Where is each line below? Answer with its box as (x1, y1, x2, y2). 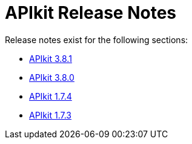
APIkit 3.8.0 (29, 72, 74, 83)
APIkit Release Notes (5, 2, 176, 23)
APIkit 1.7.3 (29, 109, 71, 120)
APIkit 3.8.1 (29, 53, 72, 64)
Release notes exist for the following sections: (5, 34, 188, 45)
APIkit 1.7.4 (29, 91, 72, 101)
